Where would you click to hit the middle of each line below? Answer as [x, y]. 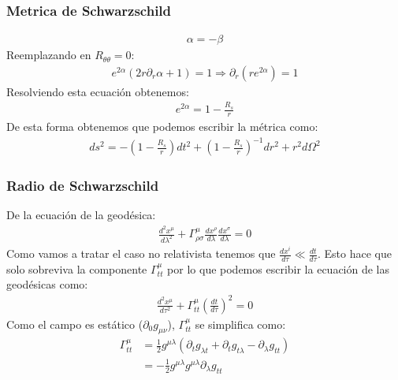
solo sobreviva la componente [77, 268]
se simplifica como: [240, 324]
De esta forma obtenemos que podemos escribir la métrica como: [162, 127]
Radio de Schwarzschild [83, 186]
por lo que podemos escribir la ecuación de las [279, 268]
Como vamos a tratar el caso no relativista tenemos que [141, 253]
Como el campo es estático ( [75, 324]
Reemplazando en [49, 55]
